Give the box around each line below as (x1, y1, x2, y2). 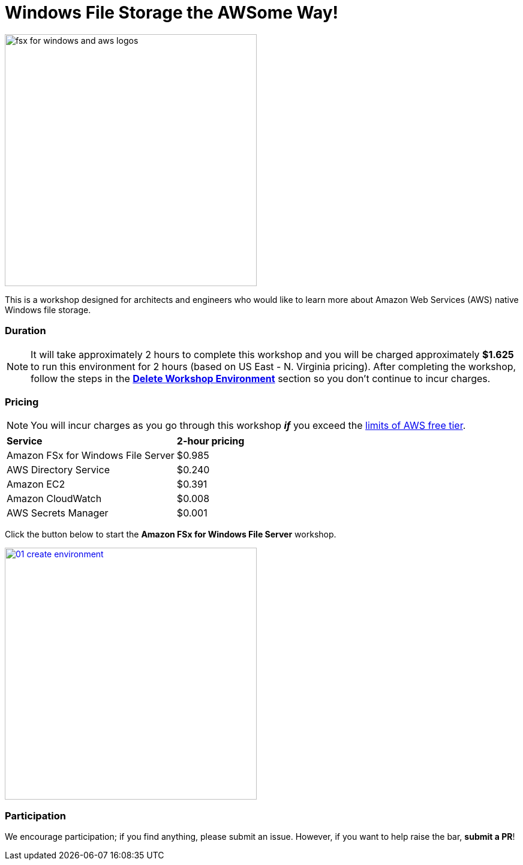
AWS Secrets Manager (7, 507, 109, 519)
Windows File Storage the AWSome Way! (5, 2, 339, 23)
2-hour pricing (176, 435, 245, 447)
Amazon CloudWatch (7, 492, 102, 505)
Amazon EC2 (7, 478, 65, 491)
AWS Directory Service (7, 464, 110, 476)
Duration (5, 325, 46, 337)
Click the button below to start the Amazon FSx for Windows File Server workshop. (5, 529, 336, 540)
